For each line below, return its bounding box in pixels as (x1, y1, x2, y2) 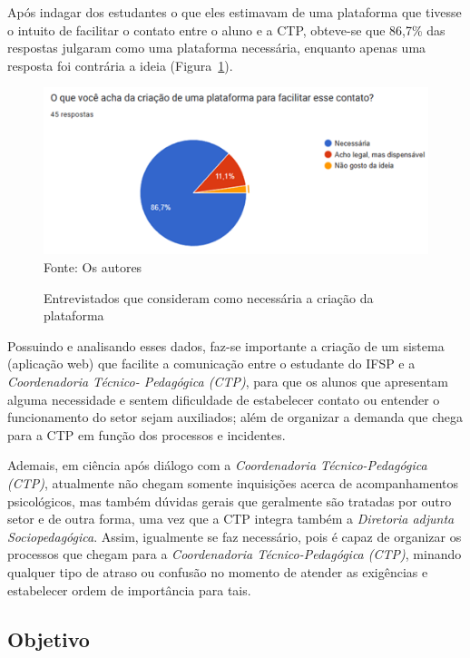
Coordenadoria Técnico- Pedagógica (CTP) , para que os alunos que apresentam (7, 371, 448, 390)
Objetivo (7, 624, 90, 653)
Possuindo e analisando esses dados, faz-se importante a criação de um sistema (7, 336, 445, 355)
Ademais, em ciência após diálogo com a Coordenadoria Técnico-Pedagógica (7, 456, 427, 475)
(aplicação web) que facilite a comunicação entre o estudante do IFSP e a (7, 354, 416, 373)
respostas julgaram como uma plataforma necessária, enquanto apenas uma (7, 38, 426, 57)
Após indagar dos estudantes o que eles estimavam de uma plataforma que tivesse (7, 3, 462, 21)
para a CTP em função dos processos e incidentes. (7, 425, 286, 444)
